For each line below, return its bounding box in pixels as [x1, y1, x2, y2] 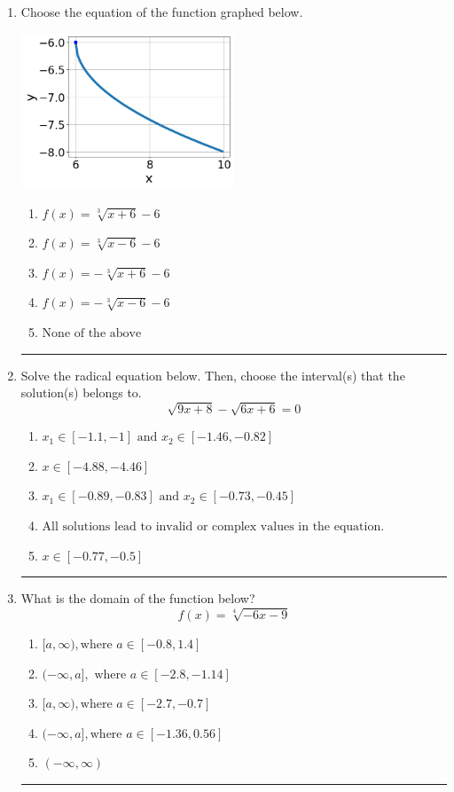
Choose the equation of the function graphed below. [20, 3, 303, 20]
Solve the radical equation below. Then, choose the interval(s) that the [20, 365, 405, 384]
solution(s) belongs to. [20, 383, 142, 402]
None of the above [42, 326, 142, 340]
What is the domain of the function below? [20, 589, 255, 608]
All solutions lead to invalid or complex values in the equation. [42, 521, 385, 534]
